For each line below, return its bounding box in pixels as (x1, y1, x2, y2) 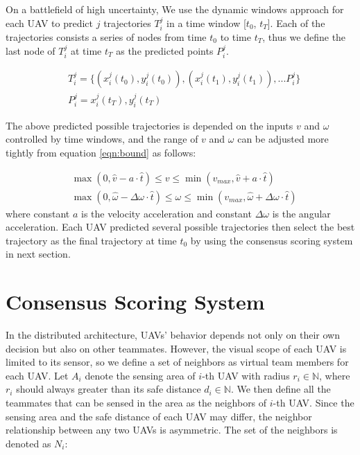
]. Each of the (267, 15, 325, 30)
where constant (6, 206, 70, 220)
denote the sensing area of (85, 368, 196, 382)
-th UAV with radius (202, 368, 290, 382)
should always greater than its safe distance (16, 382, 201, 396)
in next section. (6, 247, 71, 261)
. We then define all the (230, 382, 331, 396)
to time (220, 30, 252, 44)
